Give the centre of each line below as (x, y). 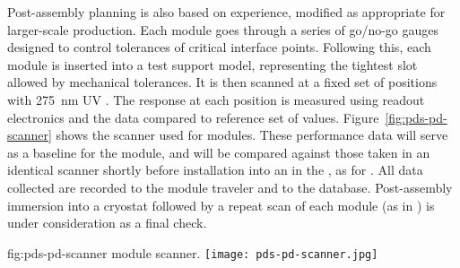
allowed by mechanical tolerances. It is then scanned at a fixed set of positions (222, 82)
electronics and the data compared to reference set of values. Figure (193, 117)
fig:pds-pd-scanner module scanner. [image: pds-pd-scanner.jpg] (193, 252)
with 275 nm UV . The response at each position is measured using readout (216, 99)
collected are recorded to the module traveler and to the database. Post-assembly (230, 187)
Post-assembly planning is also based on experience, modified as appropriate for (226, 12)
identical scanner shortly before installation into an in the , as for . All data (215, 170)
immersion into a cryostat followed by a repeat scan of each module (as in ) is (221, 205)
